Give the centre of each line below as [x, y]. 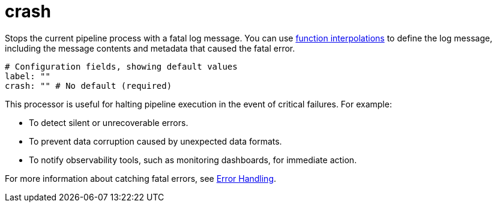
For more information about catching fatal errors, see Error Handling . [141, 178]
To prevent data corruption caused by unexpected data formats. [155, 141]
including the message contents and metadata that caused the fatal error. [150, 48]
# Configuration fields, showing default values [121, 66]
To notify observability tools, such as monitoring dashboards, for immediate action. [193, 160]
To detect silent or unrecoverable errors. [109, 122]
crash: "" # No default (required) [89, 85]
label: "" [28, 76]
